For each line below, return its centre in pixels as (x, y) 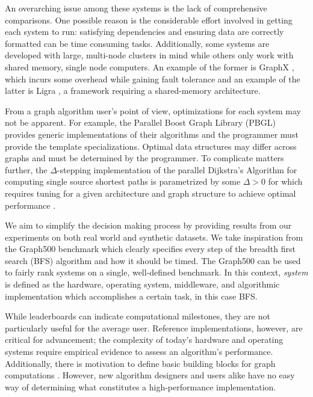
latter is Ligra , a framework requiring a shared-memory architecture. (133, 91)
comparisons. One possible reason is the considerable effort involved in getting (149, 20)
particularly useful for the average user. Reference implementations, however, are (154, 328)
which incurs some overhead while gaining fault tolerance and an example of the (153, 78)
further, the (26, 169)
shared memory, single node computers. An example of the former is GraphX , (150, 66)
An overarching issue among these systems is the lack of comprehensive (136, 8)
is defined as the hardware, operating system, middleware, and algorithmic (142, 284)
